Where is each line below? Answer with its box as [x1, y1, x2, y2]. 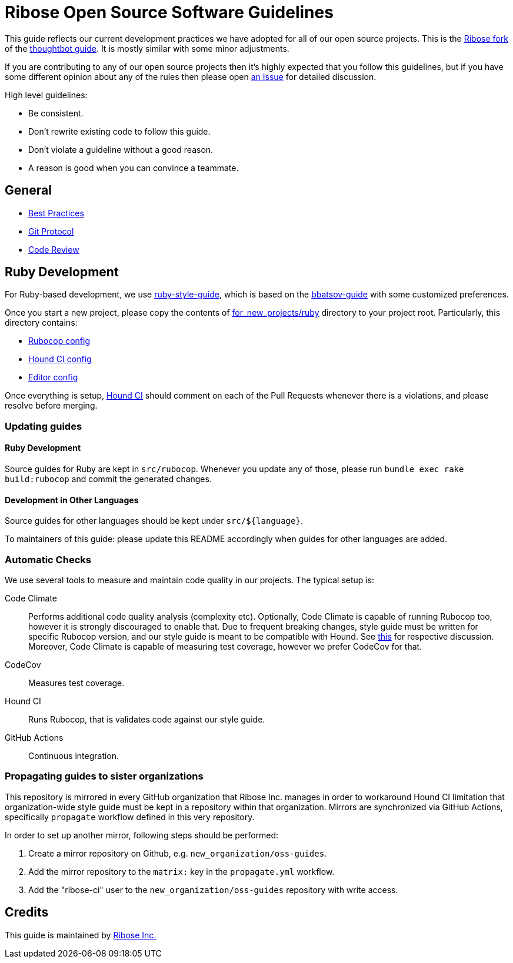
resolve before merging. [5, 400, 98, 411]
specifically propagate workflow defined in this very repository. [5, 811, 255, 822]
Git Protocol [28, 226, 74, 236]
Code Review [28, 244, 79, 255]
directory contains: [5, 317, 78, 328]
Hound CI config [28, 354, 92, 365]
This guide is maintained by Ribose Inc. [5, 929, 156, 940]
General [5, 183, 52, 198]
